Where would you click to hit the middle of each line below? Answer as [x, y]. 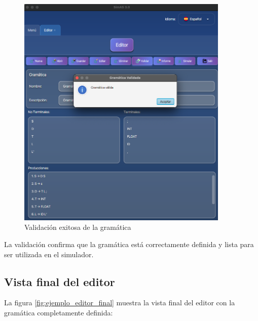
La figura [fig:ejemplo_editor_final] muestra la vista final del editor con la [120, 303]
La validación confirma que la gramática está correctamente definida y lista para [129, 244]
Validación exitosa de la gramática [78, 227]
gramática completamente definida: [59, 312]
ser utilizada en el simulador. [49, 254]
